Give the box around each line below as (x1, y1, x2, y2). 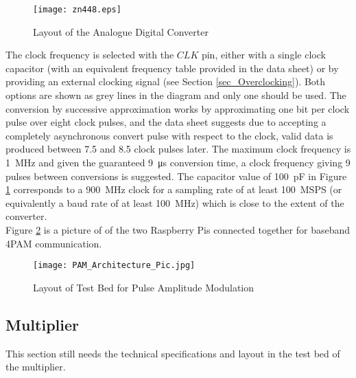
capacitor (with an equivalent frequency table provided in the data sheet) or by (5, 60, 339, 75)
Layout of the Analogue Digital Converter (33, 24, 209, 38)
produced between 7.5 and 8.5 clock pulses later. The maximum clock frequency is (5, 142, 351, 156)
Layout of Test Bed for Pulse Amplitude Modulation (33, 280, 254, 294)
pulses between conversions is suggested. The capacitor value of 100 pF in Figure (5, 168, 347, 183)
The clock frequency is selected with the (5, 47, 174, 62)
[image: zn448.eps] (33, 5, 121, 14)
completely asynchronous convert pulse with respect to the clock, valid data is (5, 128, 333, 142)
